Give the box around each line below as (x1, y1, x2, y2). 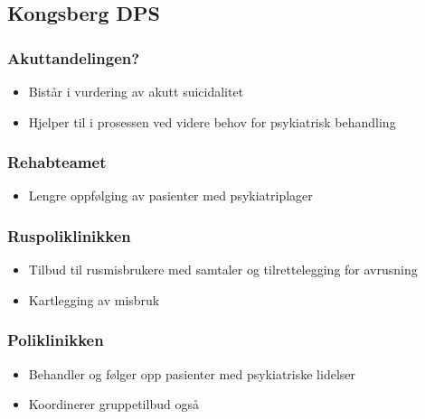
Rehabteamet (7, 151, 107, 173)
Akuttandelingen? (7, 46, 140, 69)
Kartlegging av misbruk (28, 290, 160, 309)
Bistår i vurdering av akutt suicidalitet (28, 82, 244, 100)
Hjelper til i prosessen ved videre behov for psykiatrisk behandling (28, 112, 396, 131)
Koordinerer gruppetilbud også (28, 395, 199, 414)
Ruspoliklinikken (7, 224, 131, 247)
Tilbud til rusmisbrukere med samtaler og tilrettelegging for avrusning (28, 260, 418, 279)
